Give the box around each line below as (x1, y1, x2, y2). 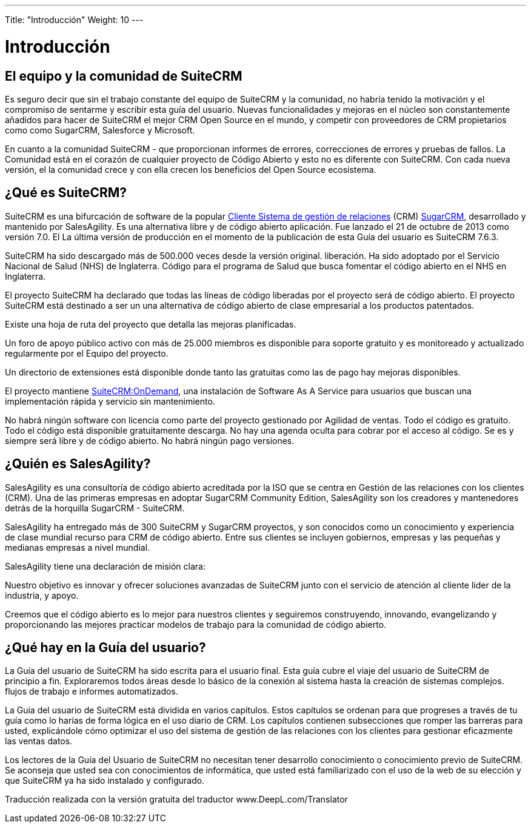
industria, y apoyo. (5, 590, 79, 601)
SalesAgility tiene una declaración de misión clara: (5, 560, 205, 571)
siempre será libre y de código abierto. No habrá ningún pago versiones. (5, 435, 295, 446)
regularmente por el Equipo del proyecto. (5, 348, 169, 358)
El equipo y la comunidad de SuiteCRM (5, 68, 242, 84)
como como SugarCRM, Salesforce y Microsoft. (5, 124, 195, 135)
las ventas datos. (5, 736, 73, 747)
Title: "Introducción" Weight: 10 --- (5, 15, 144, 25)
